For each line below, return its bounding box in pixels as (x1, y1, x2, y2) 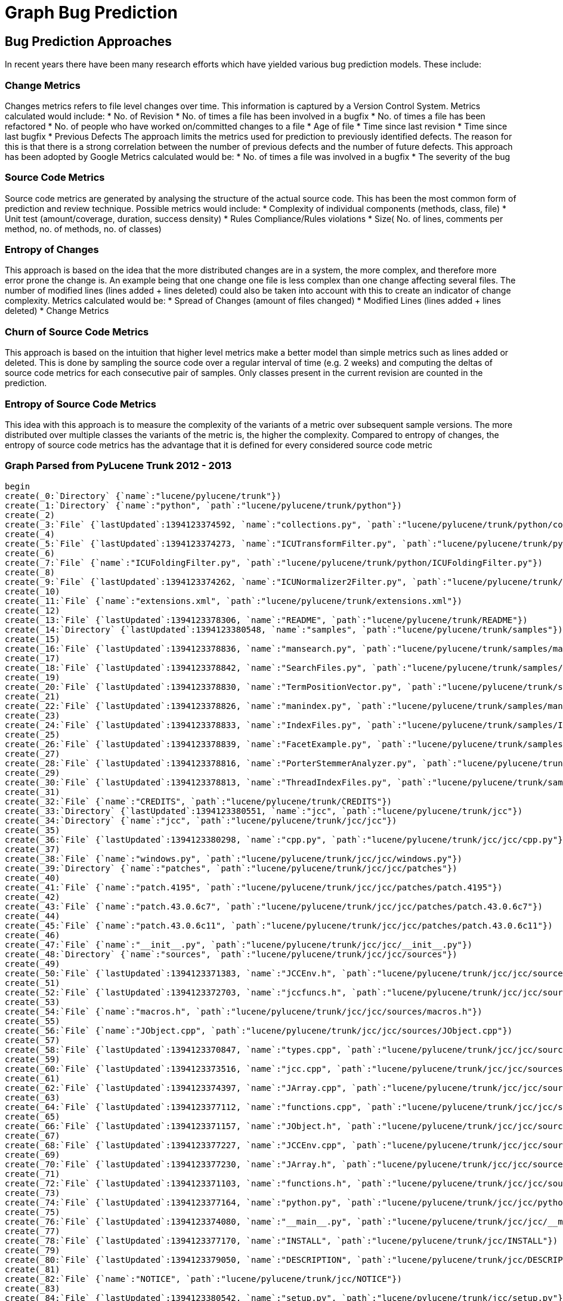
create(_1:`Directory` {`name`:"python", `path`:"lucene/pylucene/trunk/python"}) (5, 500, 402, 510)
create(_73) (5, 1188, 60, 1198)
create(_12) (5, 605, 60, 615)
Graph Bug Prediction (5, 2, 178, 23)
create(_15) (5, 634, 60, 644)
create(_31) (5, 787, 60, 797)
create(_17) (5, 653, 60, 663)
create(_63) (5, 1092, 60, 1102)
